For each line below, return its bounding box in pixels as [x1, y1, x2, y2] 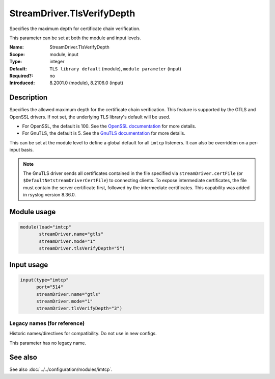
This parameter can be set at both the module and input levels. [9, 35, 141, 41]
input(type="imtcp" [20, 277, 69, 283]
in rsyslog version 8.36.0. [23, 192, 76, 198]
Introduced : [9, 80, 35, 86]
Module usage [9, 207, 56, 216]
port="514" [36, 284, 64, 290]
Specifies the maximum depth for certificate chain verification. [9, 26, 141, 32]
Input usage [9, 260, 48, 269]
